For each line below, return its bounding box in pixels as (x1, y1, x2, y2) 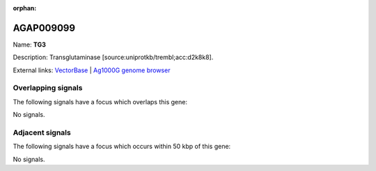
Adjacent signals (13, 127, 71, 137)
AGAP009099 (13, 22, 76, 34)
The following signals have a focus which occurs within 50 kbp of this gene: (13, 142, 231, 151)
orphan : (13, 4, 37, 12)
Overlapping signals (13, 83, 83, 93)
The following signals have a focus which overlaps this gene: (13, 97, 188, 106)
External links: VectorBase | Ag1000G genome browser (13, 66, 171, 74)
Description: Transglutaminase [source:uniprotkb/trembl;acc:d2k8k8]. (13, 53, 214, 62)
